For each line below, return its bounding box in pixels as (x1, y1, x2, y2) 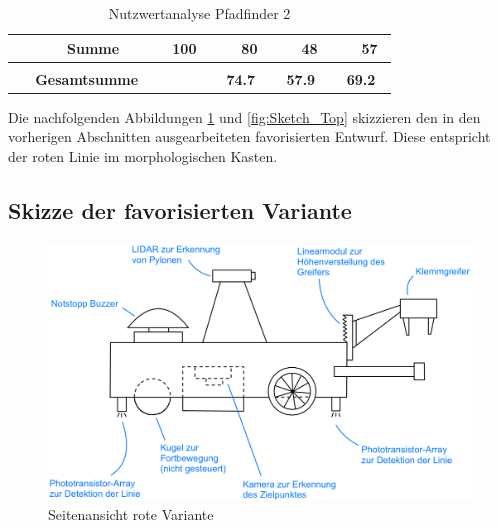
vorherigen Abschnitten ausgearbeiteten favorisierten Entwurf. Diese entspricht (8, 126, 491, 147)
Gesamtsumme (35, 68, 139, 89)
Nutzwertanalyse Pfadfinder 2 (108, 3, 291, 23)
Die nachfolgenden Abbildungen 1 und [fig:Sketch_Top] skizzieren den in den (8, 106, 481, 127)
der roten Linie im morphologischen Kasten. (8, 145, 278, 166)
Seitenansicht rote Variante (48, 504, 214, 525)
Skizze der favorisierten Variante (8, 194, 352, 225)
